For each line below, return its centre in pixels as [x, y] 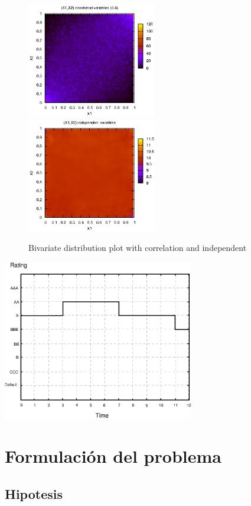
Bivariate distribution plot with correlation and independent [138, 248]
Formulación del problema [113, 456]
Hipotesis [34, 493]
